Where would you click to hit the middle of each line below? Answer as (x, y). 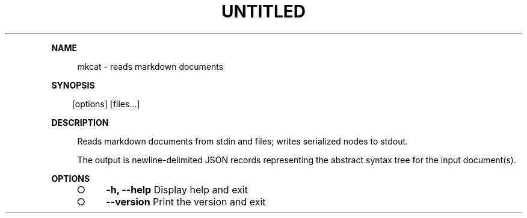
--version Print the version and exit (186, 201)
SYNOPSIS (73, 85)
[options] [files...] (106, 104)
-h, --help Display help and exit (177, 189)
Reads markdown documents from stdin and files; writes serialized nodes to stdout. (243, 141)
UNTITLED (263, 11)
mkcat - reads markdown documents (150, 66)
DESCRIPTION (80, 122)
